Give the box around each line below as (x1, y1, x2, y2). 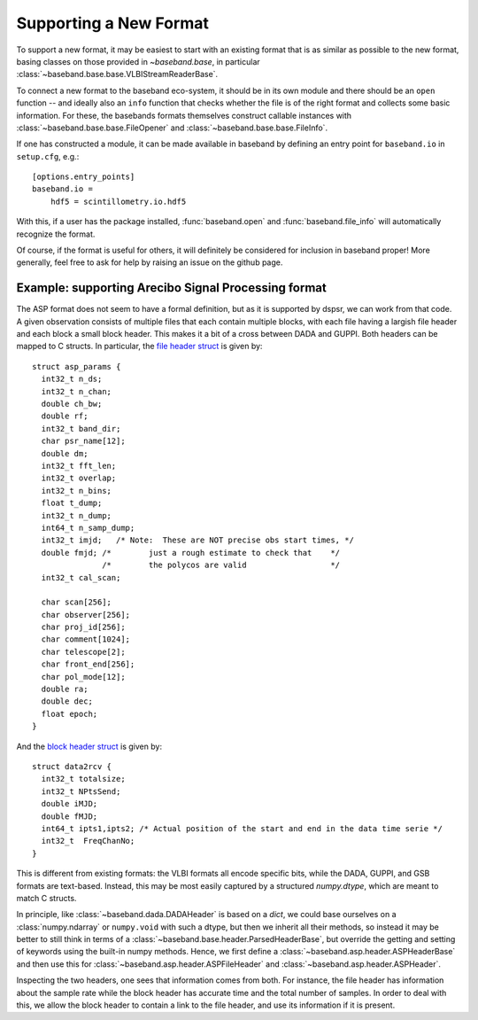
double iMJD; (41, 798, 98, 809)
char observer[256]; (41, 610, 131, 619)
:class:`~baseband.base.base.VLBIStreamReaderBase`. (16, 69, 219, 80)
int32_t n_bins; (41, 486, 112, 495)
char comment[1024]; (41, 635, 131, 644)
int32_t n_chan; (41, 386, 112, 396)
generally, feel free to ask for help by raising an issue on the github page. (16, 257, 283, 268)
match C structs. (16, 892, 77, 903)
